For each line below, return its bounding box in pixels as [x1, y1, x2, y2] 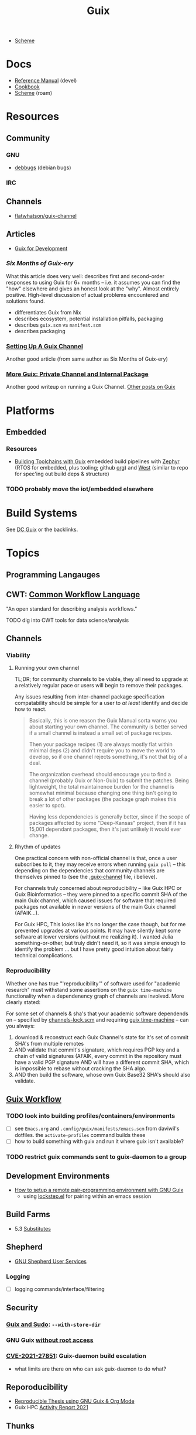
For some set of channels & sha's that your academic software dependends [6, 1010, 188, 1017]
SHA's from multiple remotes [14, 1040, 84, 1047]
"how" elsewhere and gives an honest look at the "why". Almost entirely [6, 285, 180, 292]
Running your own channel [14, 665, 80, 672]
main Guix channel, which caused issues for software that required [14, 897, 176, 904]
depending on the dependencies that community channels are [14, 867, 165, 874]
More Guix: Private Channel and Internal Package [6, 370, 149, 378]
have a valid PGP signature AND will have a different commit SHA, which [14, 1059, 189, 1066]
